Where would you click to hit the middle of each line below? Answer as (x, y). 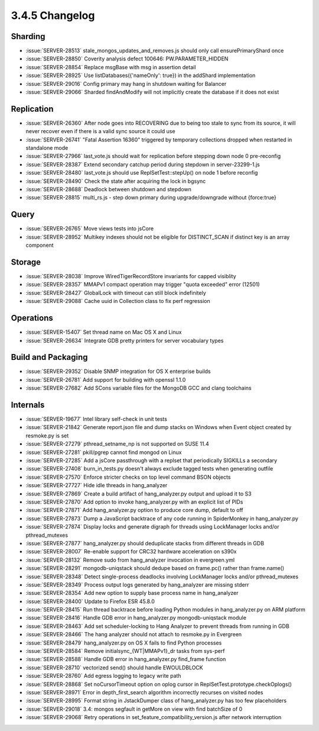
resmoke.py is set (47, 436)
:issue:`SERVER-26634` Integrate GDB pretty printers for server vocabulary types (125, 340)
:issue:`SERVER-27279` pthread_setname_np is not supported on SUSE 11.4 (117, 444)
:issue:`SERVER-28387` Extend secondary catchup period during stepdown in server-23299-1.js (143, 164)
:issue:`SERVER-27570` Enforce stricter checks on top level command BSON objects (128, 477)
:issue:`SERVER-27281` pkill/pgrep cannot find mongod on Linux (104, 452)
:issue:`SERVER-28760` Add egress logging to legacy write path (103, 676)
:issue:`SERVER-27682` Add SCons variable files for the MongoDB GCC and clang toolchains (139, 388)
